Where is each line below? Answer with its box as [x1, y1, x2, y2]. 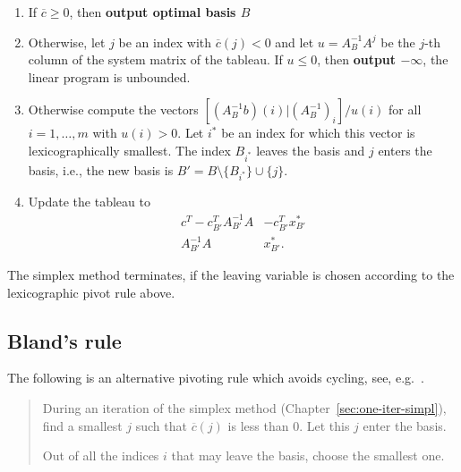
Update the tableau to [28, 192, 150, 211]
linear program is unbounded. [28, 67, 191, 86]
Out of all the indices [42, 446, 159, 465]
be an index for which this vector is [221, 123, 415, 142]
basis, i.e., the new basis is [28, 160, 174, 179]
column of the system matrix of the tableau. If [28, 50, 283, 69]
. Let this [299, 416, 350, 434]
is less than [227, 416, 289, 434]
